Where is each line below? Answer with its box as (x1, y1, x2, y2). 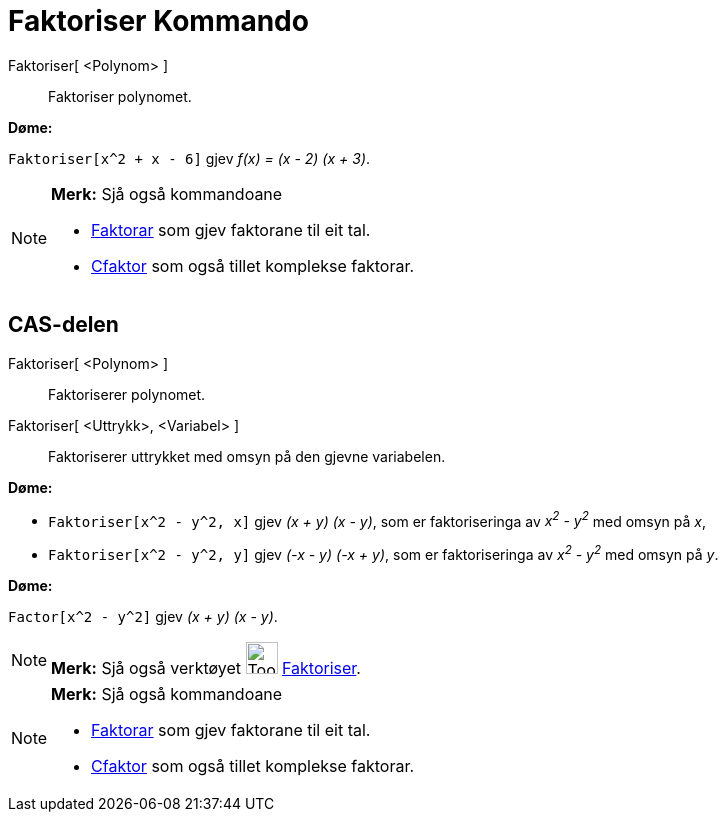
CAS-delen (8, 312, 119, 338)
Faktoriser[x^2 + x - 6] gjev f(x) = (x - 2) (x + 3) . (8, 149, 371, 167)
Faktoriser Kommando (8, 4, 309, 38)
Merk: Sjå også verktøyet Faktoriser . (51, 657, 361, 678)
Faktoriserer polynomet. (48, 385, 206, 403)
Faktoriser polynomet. (48, 87, 192, 105)
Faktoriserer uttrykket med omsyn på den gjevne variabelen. (48, 447, 446, 465)
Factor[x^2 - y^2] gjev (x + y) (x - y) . (8, 607, 278, 625)
